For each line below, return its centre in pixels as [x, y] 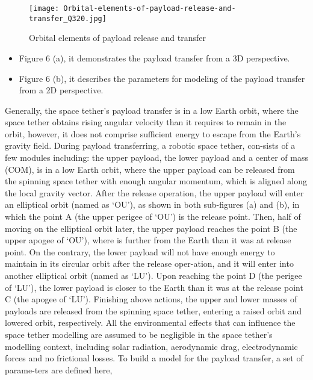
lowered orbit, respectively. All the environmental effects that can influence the [150, 322]
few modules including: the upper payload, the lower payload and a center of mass [156, 157]
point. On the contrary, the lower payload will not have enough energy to [140, 251]
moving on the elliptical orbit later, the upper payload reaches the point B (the [151, 228]
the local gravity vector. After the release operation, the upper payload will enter [154, 192]
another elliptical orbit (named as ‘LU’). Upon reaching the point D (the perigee [153, 275]
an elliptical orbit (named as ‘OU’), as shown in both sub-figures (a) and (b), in [152, 204]
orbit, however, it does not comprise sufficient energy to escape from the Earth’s [153, 133]
